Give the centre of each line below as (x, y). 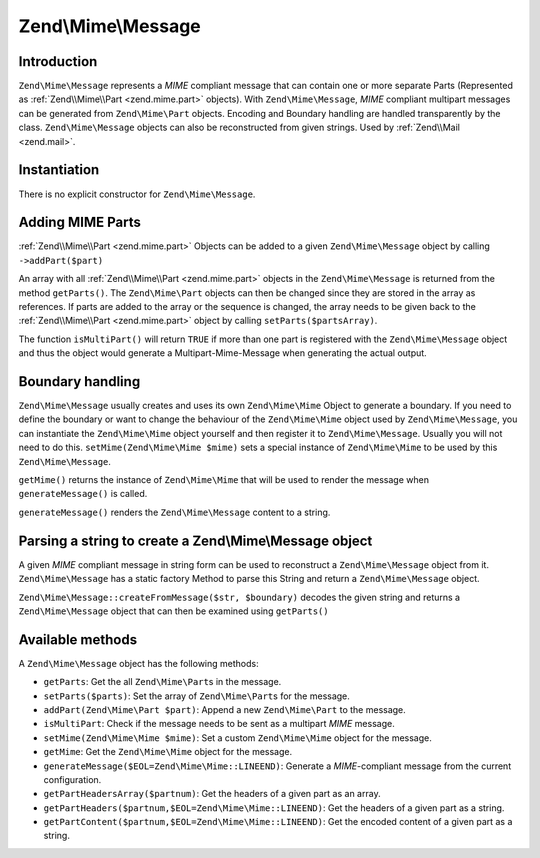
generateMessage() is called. (83, 494)
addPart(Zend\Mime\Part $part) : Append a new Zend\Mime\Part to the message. (225, 709)
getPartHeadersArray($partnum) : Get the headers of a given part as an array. (212, 794)
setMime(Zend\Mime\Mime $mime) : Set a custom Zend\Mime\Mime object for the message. (237, 737)
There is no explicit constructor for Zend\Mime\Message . (137, 194)
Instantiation (59, 170)
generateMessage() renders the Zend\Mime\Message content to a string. (174, 512)
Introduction (58, 61)
